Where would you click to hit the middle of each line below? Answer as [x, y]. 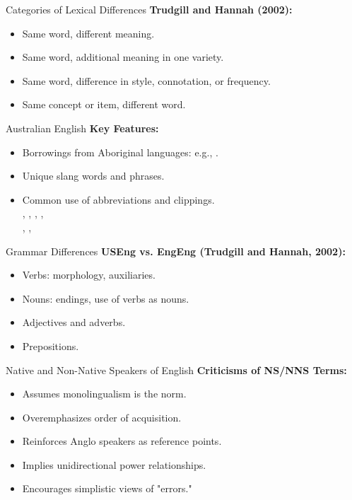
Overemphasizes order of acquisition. [102, 417]
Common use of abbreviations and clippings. [118, 199]
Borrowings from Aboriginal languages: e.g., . [120, 152]
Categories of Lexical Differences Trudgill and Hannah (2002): [149, 9]
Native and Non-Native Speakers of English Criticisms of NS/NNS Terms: [176, 370]
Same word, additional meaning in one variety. [123, 57]
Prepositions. [51, 345]
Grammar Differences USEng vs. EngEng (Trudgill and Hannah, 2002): [176, 251]
